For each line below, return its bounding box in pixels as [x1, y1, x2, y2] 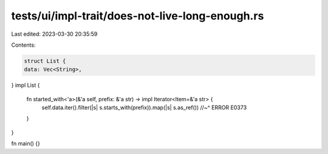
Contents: [11, 41, 36, 49]
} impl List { [11, 82, 40, 89]
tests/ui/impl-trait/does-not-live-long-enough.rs [11, 9, 264, 22]
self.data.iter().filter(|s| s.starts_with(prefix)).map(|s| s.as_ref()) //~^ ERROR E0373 [41, 104, 247, 112]
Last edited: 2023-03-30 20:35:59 [11, 30, 98, 38]
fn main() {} [11, 140, 41, 147]
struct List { [24, 58, 66, 64]
